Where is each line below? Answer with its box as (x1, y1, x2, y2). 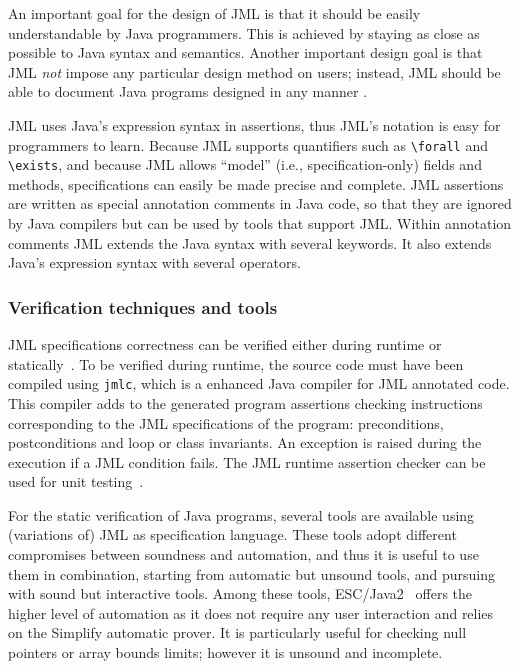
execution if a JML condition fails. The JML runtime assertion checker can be (8, 451, 486, 472)
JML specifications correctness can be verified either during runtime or (8, 334, 442, 355)
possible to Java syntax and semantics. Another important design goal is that (8, 42, 483, 63)
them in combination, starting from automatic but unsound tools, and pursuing (8, 563, 496, 584)
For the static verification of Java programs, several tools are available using (8, 504, 475, 525)
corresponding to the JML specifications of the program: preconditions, (8, 412, 444, 433)
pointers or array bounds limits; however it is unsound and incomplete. (8, 642, 443, 663)
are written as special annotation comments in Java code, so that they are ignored (8, 193, 512, 214)
